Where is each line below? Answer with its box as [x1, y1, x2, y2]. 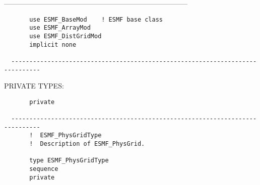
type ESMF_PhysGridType [29, 157, 109, 164]
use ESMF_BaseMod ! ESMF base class [29, 16, 163, 23]
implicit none [29, 41, 77, 48]
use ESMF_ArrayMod [29, 24, 91, 32]
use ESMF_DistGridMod [29, 32, 102, 40]
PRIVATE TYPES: [4, 80, 64, 91]
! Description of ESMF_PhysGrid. [29, 140, 145, 148]
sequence [29, 165, 58, 173]
